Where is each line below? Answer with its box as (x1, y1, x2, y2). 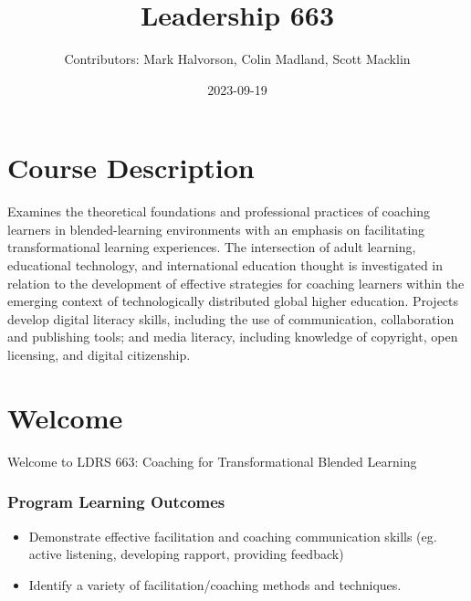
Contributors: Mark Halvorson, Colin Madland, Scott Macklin (64, 49, 411, 69)
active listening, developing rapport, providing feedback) (28, 544, 344, 564)
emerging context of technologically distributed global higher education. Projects (7, 291, 459, 311)
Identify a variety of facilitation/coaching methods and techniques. (28, 575, 402, 594)
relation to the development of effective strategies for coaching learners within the (7, 273, 465, 292)
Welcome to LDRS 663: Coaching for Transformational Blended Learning (7, 451, 417, 470)
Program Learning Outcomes (7, 490, 225, 513)
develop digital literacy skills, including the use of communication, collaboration (7, 309, 455, 328)
